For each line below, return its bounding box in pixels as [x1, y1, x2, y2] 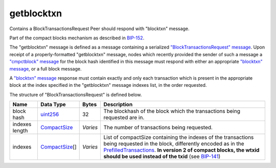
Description [103, 101, 133, 108]
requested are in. [103, 114, 145, 121]
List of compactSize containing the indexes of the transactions [103, 134, 254, 141]
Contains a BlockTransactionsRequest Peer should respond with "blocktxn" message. [9, 26, 190, 32]
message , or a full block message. [9, 65, 82, 71]
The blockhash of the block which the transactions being [103, 108, 240, 115]
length [12, 127, 28, 134]
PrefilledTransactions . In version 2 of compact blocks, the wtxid [103, 147, 260, 154]
